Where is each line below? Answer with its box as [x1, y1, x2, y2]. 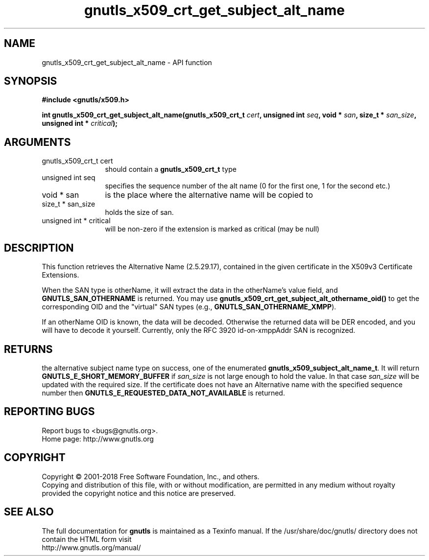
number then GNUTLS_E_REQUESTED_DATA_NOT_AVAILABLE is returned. [42, 388, 285, 397]
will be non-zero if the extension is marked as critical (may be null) [105, 225, 320, 233]
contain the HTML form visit [42, 535, 132, 543]
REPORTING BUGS [4, 405, 95, 418]
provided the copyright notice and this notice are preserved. [42, 489, 236, 497]
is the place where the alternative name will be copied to [105, 190, 313, 200]
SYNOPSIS [4, 75, 57, 88]
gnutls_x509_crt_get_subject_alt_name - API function [42, 58, 212, 67]
